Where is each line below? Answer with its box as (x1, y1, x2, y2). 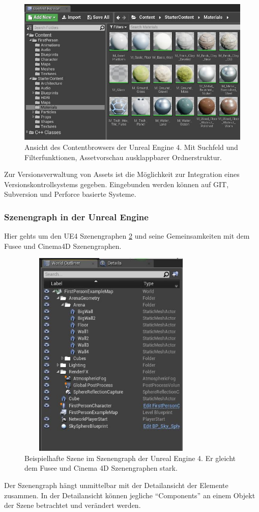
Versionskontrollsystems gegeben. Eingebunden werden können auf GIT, (4, 178, 229, 189)
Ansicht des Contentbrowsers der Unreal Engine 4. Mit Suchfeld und (24, 141, 238, 152)
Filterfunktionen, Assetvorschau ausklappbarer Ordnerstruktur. (24, 151, 222, 162)
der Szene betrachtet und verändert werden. (4, 500, 141, 510)
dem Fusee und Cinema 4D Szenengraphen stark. (24, 463, 178, 473)
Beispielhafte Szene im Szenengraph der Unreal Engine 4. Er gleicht (24, 452, 236, 463)
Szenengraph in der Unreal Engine (4, 210, 149, 223)
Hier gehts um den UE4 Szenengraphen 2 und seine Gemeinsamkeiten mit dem (4, 231, 250, 241)
